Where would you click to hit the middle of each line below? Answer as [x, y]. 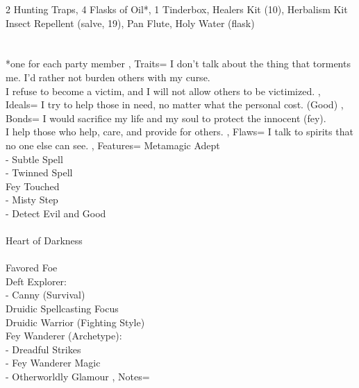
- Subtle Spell [34, 159]
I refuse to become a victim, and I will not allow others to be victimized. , [163, 91]
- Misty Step [32, 200]
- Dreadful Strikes [43, 349]
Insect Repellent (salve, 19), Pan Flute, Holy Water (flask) [130, 23]
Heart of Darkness [44, 241]
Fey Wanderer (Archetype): [64, 336]
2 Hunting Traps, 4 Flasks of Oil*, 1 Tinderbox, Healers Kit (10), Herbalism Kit [177, 9]
